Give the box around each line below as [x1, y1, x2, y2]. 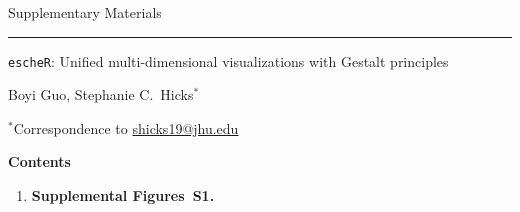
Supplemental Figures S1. [31, 185, 215, 206]
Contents [8, 151, 71, 172]
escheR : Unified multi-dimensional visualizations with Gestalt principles [8, 50, 449, 71]
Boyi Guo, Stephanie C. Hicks [8, 84, 194, 105]
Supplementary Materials [8, 2, 162, 22]
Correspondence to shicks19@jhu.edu [13, 117, 239, 138]
